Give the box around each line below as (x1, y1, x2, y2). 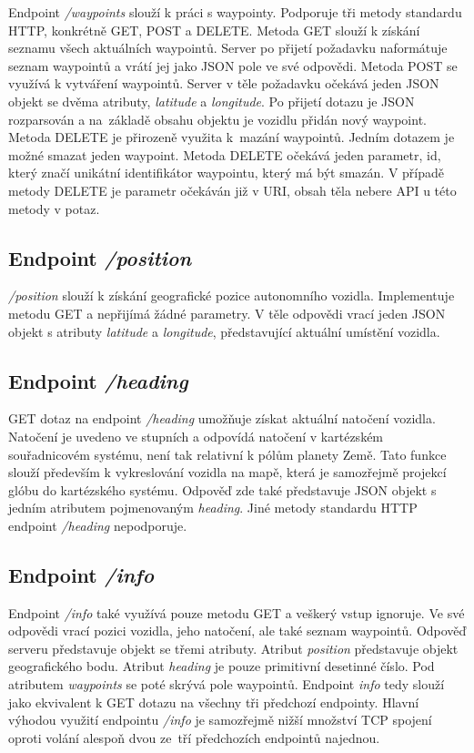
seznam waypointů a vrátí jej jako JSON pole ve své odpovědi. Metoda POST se (8, 56, 458, 75)
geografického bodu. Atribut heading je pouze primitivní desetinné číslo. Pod (8, 656, 435, 676)
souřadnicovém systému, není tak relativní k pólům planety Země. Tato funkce (8, 444, 447, 463)
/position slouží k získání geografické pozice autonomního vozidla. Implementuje (8, 286, 455, 305)
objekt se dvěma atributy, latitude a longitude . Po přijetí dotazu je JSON (8, 91, 415, 110)
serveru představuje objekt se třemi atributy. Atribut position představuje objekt (8, 638, 459, 657)
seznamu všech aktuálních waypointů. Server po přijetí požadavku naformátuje (8, 38, 448, 57)
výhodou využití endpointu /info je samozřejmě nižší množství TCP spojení (8, 710, 432, 729)
